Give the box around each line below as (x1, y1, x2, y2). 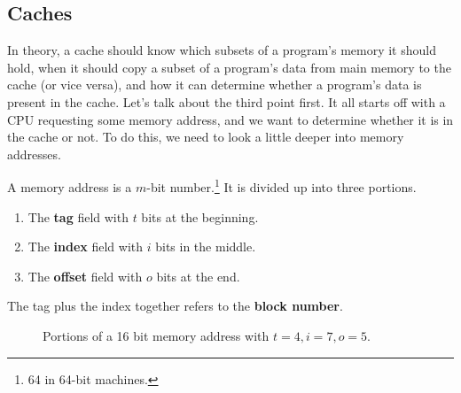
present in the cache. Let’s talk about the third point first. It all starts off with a (7, 92, 446, 111)
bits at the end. (156, 266, 240, 285)
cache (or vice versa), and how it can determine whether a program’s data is (7, 75, 422, 94)
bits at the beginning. (141, 207, 259, 226)
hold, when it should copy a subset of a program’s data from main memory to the (7, 58, 451, 76)
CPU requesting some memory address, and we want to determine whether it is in (7, 110, 454, 128)
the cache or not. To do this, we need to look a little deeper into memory (7, 127, 404, 146)
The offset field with (27, 266, 143, 285)
